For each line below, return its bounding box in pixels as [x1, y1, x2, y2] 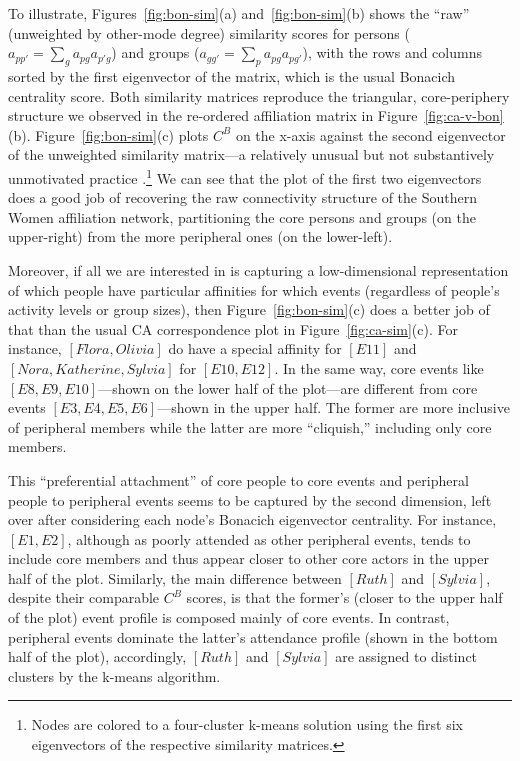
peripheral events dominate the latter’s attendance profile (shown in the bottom [8, 626, 498, 647]
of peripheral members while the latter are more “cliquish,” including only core [8, 416, 492, 437]
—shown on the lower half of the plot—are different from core [98, 377, 478, 398]
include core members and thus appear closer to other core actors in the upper [8, 548, 489, 569]
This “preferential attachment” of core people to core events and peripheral [8, 469, 469, 490]
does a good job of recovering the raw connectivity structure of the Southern [8, 187, 478, 208]
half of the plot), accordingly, [8, 646, 187, 667]
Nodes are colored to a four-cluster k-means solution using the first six [31, 714, 464, 735]
